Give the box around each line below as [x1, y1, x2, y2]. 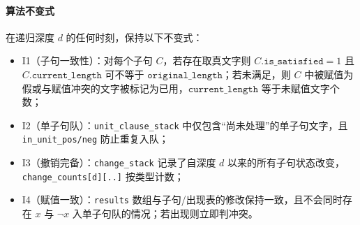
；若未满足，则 [222, 66, 291, 81]
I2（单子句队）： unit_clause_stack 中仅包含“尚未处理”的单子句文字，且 [22, 117, 348, 132]
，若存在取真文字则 [163, 53, 251, 68]
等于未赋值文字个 [261, 80, 340, 95]
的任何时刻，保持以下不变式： [66, 29, 203, 44]
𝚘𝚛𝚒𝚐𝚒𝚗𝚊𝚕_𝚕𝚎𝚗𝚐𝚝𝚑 [147, 70, 223, 80]
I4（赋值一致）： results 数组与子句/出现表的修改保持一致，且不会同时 [22, 192, 343, 207]
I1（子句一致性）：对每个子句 [22, 53, 153, 68]
